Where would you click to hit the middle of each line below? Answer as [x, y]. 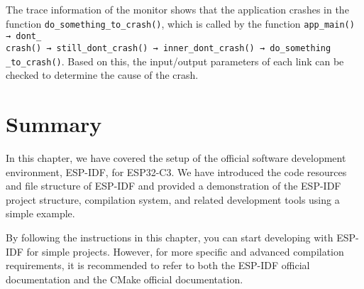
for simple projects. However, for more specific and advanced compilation [185, 251]
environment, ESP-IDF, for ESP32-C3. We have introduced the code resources [176, 171]
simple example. [40, 213]
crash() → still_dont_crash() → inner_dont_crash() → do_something [169, 48]
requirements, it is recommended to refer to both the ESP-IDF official [158, 265]
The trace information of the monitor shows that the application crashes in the [177, 9]
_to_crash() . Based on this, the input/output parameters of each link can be [175, 61]
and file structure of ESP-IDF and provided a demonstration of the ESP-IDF [173, 186]
